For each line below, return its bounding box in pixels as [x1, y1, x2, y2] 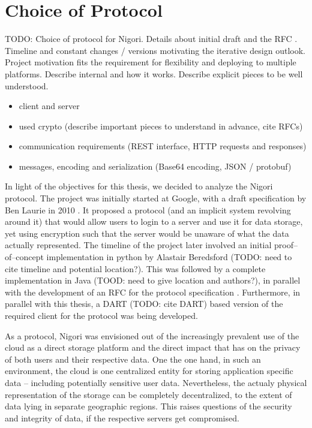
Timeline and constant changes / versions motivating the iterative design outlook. [5, 44, 305, 56]
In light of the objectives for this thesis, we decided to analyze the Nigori [5, 180, 273, 192]
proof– [274, 239, 298, 251]
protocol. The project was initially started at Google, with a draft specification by [5, 192, 307, 204]
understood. [5, 79, 49, 92]
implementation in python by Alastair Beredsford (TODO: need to [46, 251, 292, 263]
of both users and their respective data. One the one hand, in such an [5, 352, 261, 365]
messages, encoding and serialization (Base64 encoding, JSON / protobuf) [19, 159, 292, 172]
